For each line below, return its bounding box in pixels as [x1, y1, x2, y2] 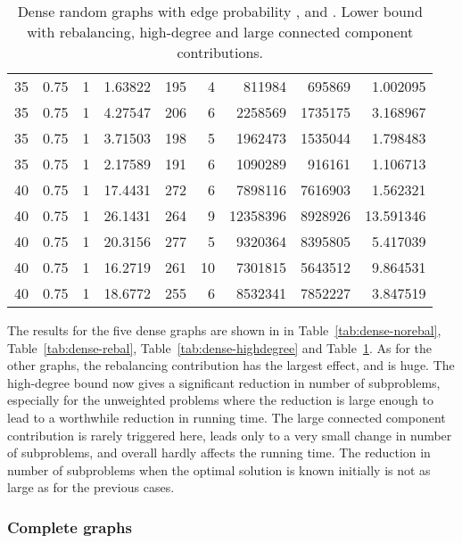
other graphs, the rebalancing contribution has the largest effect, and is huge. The [7, 356, 455, 374]
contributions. [177, 42, 264, 62]
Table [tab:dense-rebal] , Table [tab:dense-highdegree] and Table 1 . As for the [7, 338, 433, 357]
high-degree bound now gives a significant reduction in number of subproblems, [7, 373, 441, 391]
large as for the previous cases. [7, 478, 175, 497]
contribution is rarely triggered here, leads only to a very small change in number [7, 425, 452, 444]
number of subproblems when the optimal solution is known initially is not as [7, 460, 431, 479]
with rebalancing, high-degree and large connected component [27, 21, 414, 42]
